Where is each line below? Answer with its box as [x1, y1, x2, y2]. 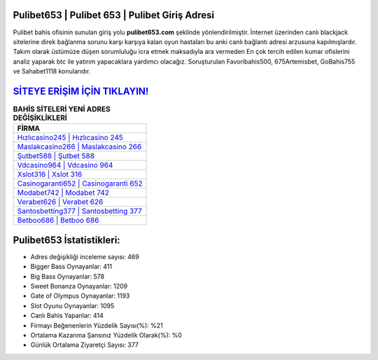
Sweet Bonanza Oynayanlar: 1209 [30, 282, 128, 291]
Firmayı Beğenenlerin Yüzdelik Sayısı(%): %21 [30, 321, 164, 329]
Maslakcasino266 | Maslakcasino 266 [17, 142, 142, 152]
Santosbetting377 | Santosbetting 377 [17, 207, 143, 216]
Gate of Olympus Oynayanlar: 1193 [30, 291, 130, 300]
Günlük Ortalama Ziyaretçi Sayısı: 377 [30, 340, 139, 349]
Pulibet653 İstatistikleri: [13, 234, 120, 246]
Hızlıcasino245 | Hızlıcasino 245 [17, 133, 124, 143]
